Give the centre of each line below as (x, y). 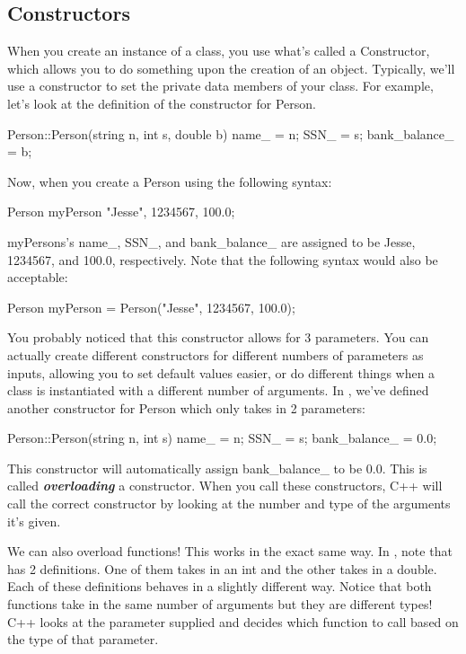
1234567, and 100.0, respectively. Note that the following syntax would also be (223, 259)
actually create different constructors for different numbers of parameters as (215, 354)
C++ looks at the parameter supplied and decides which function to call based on (233, 621)
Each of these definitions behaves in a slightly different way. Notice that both (220, 586)
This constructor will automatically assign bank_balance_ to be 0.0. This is (217, 468)
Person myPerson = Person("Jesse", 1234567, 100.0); (151, 307)
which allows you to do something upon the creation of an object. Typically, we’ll (231, 68)
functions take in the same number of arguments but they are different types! (220, 604)
